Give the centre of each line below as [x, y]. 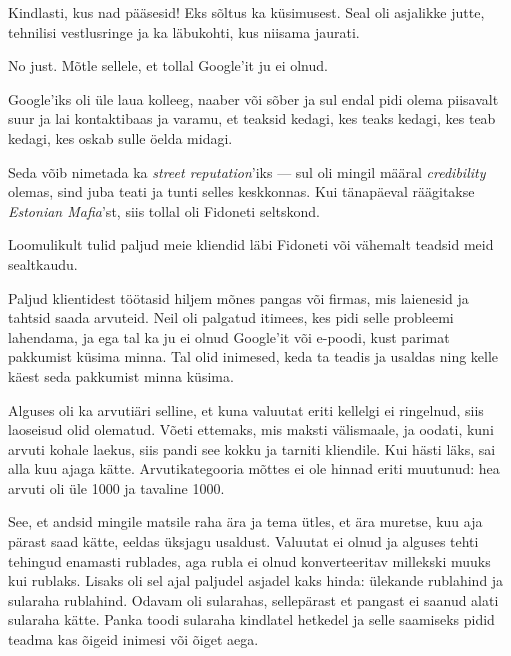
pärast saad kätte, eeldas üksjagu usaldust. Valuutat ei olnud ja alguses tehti [243, 541]
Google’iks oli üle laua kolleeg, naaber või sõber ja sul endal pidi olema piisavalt [253, 98]
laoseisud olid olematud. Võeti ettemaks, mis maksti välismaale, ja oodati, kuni [251, 429]
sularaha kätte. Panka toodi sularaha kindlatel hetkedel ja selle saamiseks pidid [251, 619]
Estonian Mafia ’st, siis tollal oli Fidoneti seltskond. [164, 210]
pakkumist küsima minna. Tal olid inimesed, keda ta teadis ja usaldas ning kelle [253, 356]
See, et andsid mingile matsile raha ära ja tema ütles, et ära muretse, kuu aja [245, 521]
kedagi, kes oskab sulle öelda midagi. [120, 137]
